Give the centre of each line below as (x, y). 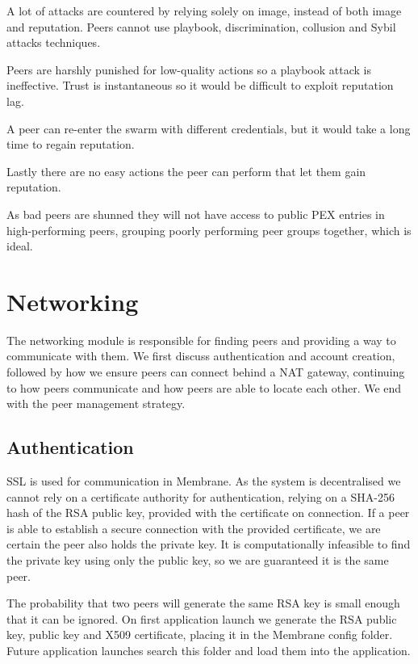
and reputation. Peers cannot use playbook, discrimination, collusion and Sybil (201, 26)
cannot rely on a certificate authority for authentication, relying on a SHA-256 (201, 496)
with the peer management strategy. (96, 403)
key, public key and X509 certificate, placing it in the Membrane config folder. (200, 635)
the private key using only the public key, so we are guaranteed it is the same (198, 559)
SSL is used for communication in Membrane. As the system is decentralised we (204, 481)
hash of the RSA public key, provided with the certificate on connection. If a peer (208, 513)
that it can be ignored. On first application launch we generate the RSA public (202, 618)
